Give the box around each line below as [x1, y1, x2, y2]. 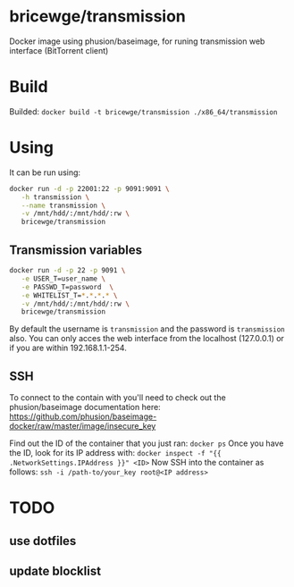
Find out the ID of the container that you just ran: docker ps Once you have [9, 438, 284, 449]
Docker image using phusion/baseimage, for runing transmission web [9, 36, 265, 46]
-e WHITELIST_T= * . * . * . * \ [21, 290, 118, 300]
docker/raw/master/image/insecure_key [9, 421, 156, 432]
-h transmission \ [21, 192, 90, 202]
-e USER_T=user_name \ [21, 274, 105, 283]
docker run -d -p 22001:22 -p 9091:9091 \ [9, 184, 170, 193]
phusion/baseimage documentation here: [9, 402, 161, 413]
